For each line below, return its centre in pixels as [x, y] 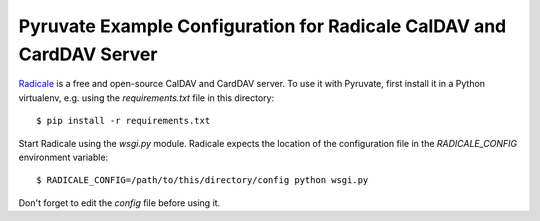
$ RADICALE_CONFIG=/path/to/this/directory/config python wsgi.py [202, 180]
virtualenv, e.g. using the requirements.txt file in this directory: [146, 97]
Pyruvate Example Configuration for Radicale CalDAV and [262, 26]
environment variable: [63, 157]
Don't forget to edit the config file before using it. [119, 202]
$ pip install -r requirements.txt [123, 121]
